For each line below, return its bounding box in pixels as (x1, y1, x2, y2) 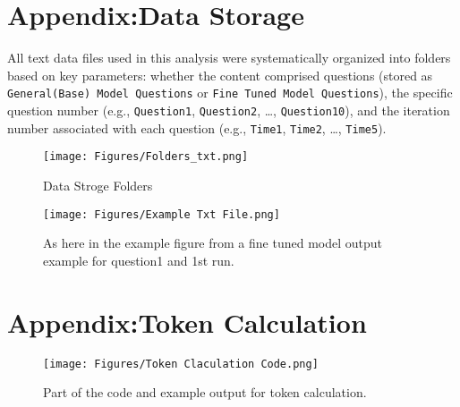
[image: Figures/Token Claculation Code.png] (43, 357, 319, 370)
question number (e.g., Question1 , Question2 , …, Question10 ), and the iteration (7, 100, 450, 119)
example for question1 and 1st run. (43, 250, 234, 269)
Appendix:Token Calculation (7, 303, 367, 340)
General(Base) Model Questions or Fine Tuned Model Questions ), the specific (7, 83, 453, 102)
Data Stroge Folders (43, 175, 153, 194)
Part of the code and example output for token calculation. (43, 383, 367, 402)
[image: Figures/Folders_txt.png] (43, 150, 249, 164)
